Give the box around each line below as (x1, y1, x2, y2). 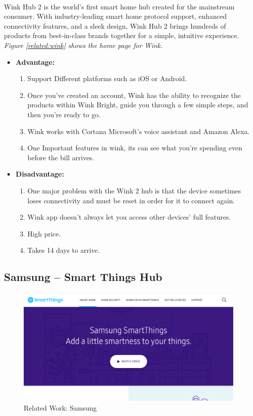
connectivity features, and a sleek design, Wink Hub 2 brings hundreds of (4, 20, 226, 31)
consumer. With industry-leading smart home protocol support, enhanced (4, 11, 227, 21)
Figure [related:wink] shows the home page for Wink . (4, 40, 163, 50)
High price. (27, 228, 61, 238)
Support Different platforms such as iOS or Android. (27, 73, 187, 84)
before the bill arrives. (27, 152, 94, 162)
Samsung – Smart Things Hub (4, 269, 163, 284)
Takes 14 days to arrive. (27, 245, 100, 255)
